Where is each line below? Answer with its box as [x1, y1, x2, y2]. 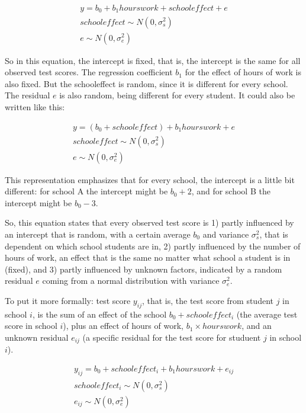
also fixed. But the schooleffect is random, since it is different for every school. [5, 77, 288, 89]
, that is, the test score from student [141, 294, 273, 306]
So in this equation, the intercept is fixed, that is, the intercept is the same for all [5, 54, 301, 66]
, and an [241, 319, 272, 332]
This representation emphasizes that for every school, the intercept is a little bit [5, 173, 295, 185]
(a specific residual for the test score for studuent [82, 331, 261, 343]
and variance [202, 228, 249, 240]
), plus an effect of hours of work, [63, 319, 183, 332]
